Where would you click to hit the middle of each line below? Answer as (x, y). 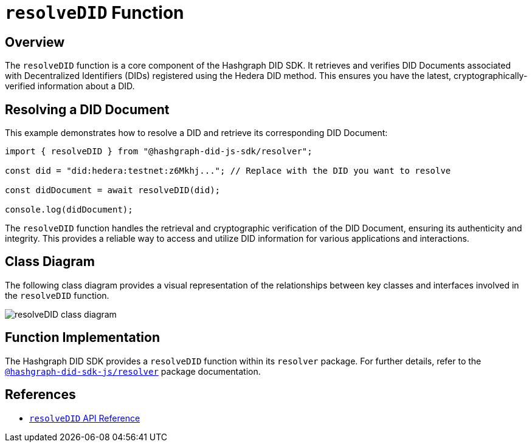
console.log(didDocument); (69, 210)
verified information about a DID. (70, 86)
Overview (35, 42)
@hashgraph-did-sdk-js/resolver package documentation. (133, 371)
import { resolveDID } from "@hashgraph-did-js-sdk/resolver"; (159, 152)
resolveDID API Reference (85, 418)
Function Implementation (82, 338)
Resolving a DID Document (87, 109)
